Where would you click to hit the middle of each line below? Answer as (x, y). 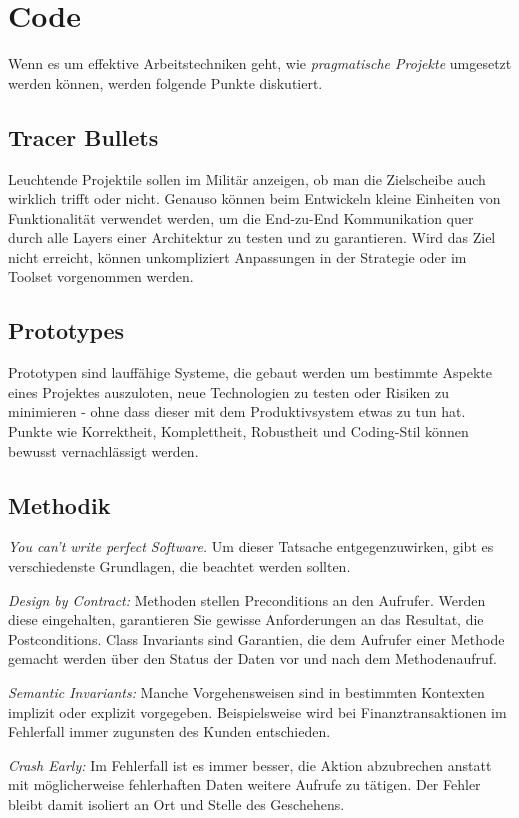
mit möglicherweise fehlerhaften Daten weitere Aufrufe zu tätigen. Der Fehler (244, 784)
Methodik (59, 504)
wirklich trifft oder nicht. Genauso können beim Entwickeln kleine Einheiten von (254, 198)
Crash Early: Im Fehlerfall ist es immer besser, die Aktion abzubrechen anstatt (250, 764)
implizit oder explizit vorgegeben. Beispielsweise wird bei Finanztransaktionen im (257, 711)
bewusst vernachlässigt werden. (103, 450)
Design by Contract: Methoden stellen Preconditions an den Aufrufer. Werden (247, 599)
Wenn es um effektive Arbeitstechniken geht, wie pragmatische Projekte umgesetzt (260, 63)
